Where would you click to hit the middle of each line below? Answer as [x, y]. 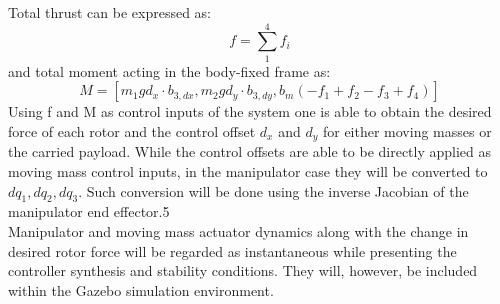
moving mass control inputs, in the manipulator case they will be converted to [248, 170]
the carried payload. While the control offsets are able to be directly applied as [250, 151]
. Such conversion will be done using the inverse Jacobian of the [273, 190]
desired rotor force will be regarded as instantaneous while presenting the [232, 250]
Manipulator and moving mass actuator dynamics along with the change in [238, 230]
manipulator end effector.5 [89, 211]
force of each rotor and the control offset [132, 130]
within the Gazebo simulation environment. [141, 289]
